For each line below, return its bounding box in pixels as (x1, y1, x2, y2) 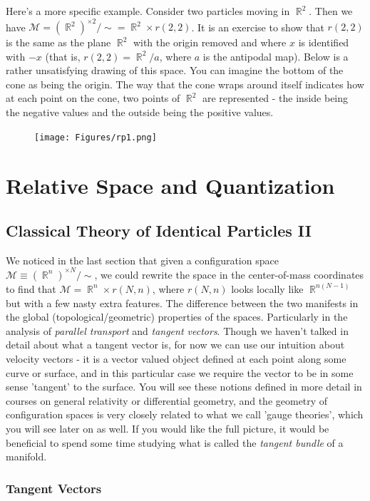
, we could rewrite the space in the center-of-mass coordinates (94, 267, 364, 282)
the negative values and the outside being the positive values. (6, 105, 274, 120)
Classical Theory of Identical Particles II (6, 219, 312, 242)
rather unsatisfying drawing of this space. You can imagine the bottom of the (6, 63, 344, 78)
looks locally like (231, 281, 304, 296)
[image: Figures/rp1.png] (34, 132, 157, 143)
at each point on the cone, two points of (6, 91, 180, 105)
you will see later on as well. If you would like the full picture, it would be (6, 420, 329, 435)
